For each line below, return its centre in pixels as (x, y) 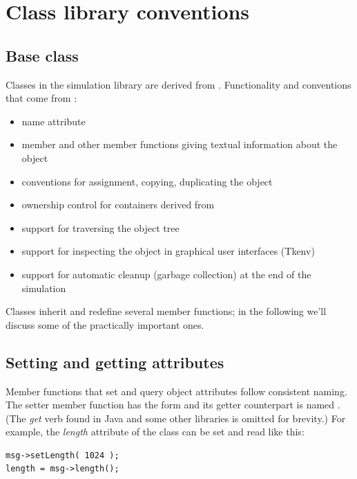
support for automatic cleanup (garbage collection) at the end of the (166, 274)
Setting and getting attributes (115, 362)
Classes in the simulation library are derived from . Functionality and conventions (178, 84)
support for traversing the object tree (100, 227)
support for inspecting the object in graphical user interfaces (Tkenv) (168, 251)
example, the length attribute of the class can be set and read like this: (155, 432)
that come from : (41, 98)
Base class (42, 55)
